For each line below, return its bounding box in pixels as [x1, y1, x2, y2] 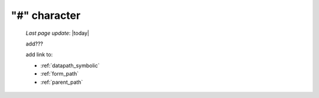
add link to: [25, 51, 53, 58]
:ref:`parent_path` [40, 79, 83, 86]
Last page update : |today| [25, 30, 90, 37]
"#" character [11, 9, 81, 22]
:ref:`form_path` [40, 70, 79, 77]
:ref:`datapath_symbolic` [40, 62, 100, 69]
